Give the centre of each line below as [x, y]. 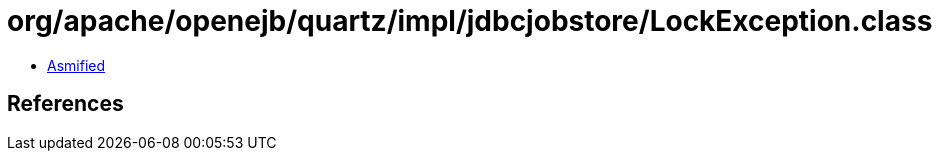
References [65, 104]
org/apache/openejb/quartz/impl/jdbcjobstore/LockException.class [470, 21]
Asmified [76, 65]
